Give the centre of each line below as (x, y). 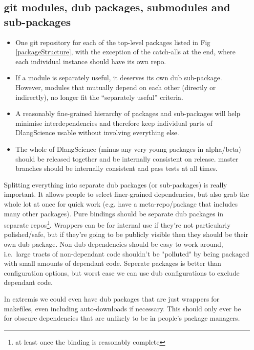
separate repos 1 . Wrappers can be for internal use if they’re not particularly (117, 224)
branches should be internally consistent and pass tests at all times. (116, 168)
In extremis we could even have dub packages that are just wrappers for (112, 298)
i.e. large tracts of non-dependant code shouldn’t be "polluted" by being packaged (127, 253)
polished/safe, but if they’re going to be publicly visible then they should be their (126, 234)
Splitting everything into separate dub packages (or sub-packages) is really (116, 184)
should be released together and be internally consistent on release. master (127, 158)
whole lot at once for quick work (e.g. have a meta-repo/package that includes (121, 203)
